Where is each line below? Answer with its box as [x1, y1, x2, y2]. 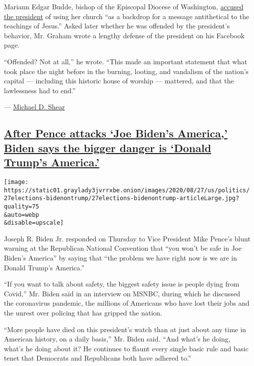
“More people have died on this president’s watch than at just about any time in [4, 324, 246, 334]
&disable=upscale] [4, 219, 64, 227]
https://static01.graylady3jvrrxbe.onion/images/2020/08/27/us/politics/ [4, 186, 250, 194]
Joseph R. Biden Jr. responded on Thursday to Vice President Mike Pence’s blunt [4, 233, 251, 243]
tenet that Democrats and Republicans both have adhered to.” [4, 353, 191, 363]
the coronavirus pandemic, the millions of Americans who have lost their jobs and [4, 298, 250, 308]
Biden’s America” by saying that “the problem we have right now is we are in [4, 253, 237, 263]
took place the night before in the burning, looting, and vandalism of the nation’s [4, 66, 249, 76]
